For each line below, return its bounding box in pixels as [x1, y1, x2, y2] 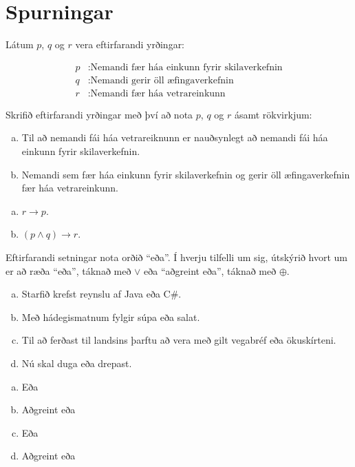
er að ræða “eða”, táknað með [6, 263, 131, 278]
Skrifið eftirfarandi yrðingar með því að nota [6, 107, 193, 121]
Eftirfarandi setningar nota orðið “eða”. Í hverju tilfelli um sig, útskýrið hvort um [6, 249, 347, 264]
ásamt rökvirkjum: [234, 107, 312, 121]
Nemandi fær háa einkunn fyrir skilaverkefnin [90, 62, 283, 72]
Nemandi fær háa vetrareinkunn [90, 88, 226, 98]
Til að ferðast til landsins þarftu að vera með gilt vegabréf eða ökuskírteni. [21, 333, 336, 347]
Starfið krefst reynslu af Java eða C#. [21, 287, 182, 301]
